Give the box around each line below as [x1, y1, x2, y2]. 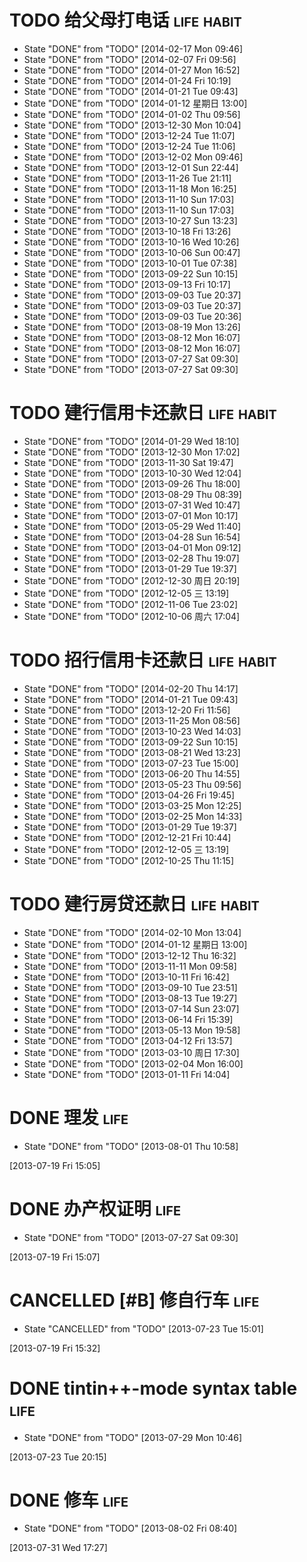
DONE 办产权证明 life [9, 1197, 182, 1220]
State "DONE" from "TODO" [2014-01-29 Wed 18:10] [23, 435, 240, 447]
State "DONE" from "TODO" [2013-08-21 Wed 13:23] [23, 746, 241, 758]
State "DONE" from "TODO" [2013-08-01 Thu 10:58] [23, 1140, 239, 1152]
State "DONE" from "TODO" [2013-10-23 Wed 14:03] [23, 725, 242, 737]
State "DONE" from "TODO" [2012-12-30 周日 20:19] [23, 574, 241, 586]
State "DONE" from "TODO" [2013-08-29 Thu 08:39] [23, 488, 242, 500]
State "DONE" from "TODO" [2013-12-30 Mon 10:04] [23, 119, 242, 131]
